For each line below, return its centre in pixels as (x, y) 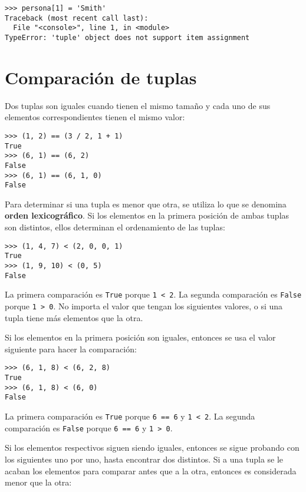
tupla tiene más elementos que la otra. (74, 317)
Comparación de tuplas (101, 77)
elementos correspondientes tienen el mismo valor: (95, 117)
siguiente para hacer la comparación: (71, 349)
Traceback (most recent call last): (77, 18)
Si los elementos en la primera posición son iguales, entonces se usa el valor (140, 337)
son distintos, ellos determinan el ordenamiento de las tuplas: (115, 227)
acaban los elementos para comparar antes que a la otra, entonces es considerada (151, 470)
